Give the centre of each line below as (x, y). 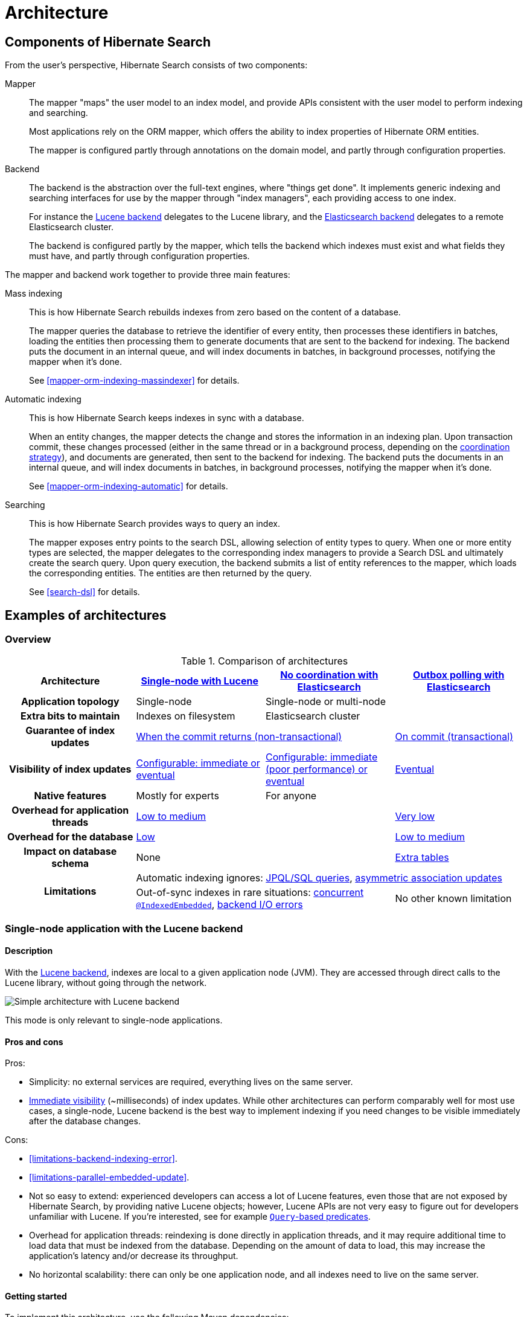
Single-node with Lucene (200, 681)
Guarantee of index (70, 731)
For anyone (291, 796)
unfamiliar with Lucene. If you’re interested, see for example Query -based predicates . (200, 1217)
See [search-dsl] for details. (85, 592)
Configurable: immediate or (198, 763)
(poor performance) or (317, 769)
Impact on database (70, 852)
